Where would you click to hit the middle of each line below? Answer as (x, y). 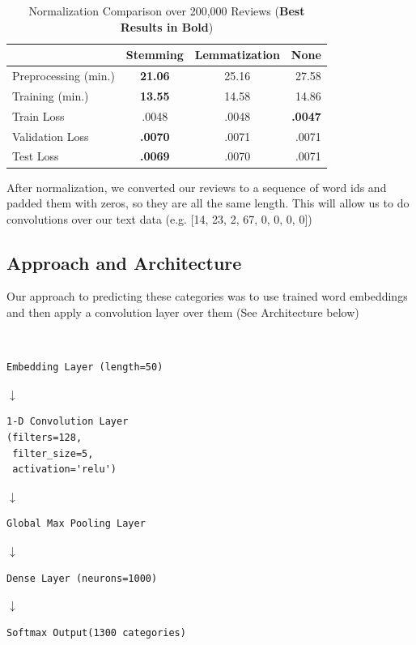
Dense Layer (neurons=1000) (82, 578)
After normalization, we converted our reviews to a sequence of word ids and (197, 187)
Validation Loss (51, 136)
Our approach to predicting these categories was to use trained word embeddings (207, 296)
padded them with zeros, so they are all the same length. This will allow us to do (208, 203)
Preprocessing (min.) (64, 76)
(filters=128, (45, 438)
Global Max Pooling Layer (76, 524)
